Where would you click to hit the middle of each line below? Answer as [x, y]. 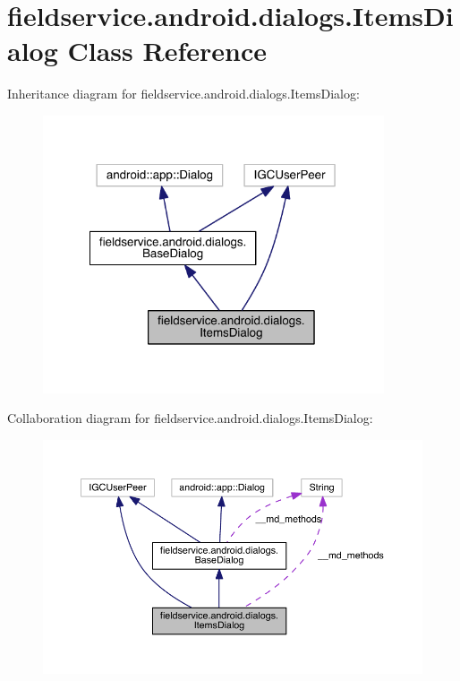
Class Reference [167, 51]
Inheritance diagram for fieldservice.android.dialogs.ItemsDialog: [183, 94]
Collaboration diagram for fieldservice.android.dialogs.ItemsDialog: [190, 418]
